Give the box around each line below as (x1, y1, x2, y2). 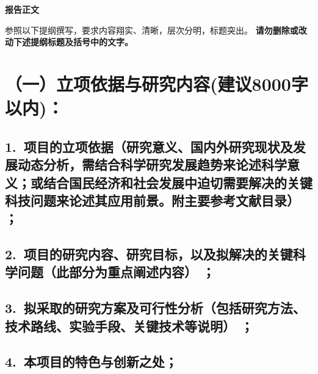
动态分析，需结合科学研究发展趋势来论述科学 (17, 155, 287, 174)
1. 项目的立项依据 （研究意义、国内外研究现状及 (5, 137, 293, 156)
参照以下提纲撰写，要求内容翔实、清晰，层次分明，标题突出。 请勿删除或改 (5, 23, 307, 36)
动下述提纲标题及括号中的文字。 (5, 35, 133, 48)
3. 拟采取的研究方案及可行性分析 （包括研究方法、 (5, 298, 306, 317)
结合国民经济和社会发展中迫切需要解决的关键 (43, 173, 313, 192)
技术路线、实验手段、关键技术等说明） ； (5, 316, 254, 335)
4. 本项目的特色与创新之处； (5, 352, 178, 371)
